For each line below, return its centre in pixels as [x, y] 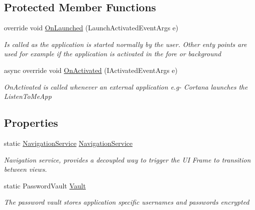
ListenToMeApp [28, 96]
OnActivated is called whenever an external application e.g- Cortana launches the [126, 86]
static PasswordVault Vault [45, 185]
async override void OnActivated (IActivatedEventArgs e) [91, 70]
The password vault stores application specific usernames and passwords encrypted [127, 202]
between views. [25, 169]
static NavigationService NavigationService [68, 143]
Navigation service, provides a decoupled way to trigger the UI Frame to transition [127, 159]
